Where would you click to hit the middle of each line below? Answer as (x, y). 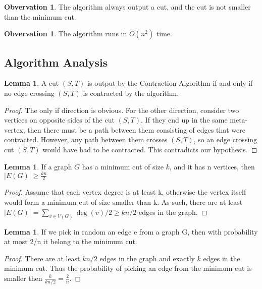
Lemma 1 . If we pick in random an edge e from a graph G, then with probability (131, 231)
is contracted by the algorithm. (131, 93)
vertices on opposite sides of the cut (59, 120)
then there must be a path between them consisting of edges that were (136, 129)
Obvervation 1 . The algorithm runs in (66, 34)
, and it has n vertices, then (212, 166)
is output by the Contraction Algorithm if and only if (170, 83)
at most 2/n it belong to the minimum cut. (71, 241)
